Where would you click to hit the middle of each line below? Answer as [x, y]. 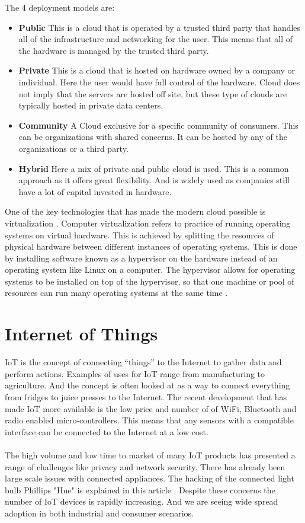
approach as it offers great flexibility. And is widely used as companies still [154, 180]
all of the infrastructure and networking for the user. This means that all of [155, 39]
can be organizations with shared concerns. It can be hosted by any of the [153, 137]
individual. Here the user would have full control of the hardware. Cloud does [159, 82]
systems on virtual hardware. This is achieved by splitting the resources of [139, 235]
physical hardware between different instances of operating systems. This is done [151, 246]
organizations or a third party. [73, 148]
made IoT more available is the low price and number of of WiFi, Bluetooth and [151, 408]
